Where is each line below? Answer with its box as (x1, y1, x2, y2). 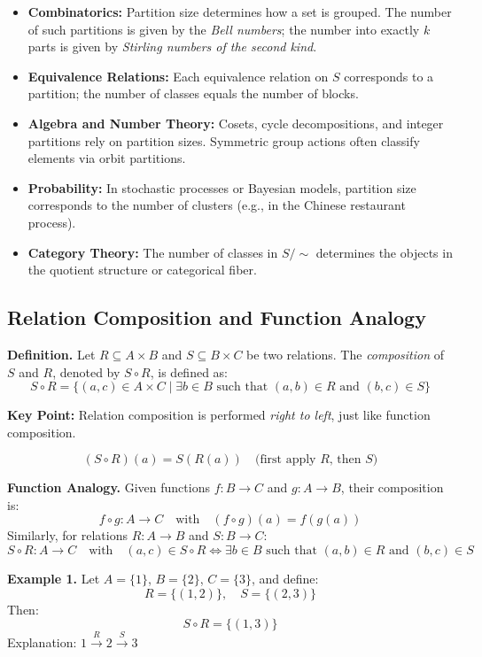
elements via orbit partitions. (27, 149, 186, 167)
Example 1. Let (7, 569, 100, 588)
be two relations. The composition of (246, 344, 444, 363)
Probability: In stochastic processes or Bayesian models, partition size (27, 178, 416, 197)
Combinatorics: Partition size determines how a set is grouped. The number (27, 3, 452, 20)
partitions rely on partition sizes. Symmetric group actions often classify (27, 131, 420, 150)
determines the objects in (315, 243, 453, 261)
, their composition (340, 478, 444, 497)
